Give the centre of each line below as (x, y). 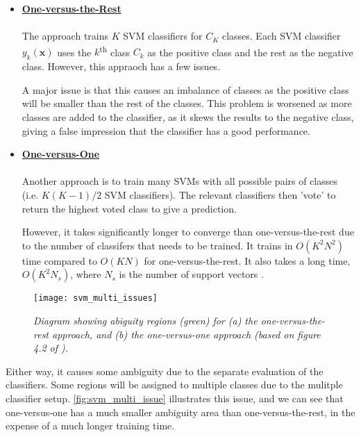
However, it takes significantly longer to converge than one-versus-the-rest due (188, 232)
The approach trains (65, 36)
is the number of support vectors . (191, 274)
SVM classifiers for (163, 36)
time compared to (59, 260)
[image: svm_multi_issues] (95, 298)
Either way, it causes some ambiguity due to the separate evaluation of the (165, 371)
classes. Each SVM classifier (281, 36)
